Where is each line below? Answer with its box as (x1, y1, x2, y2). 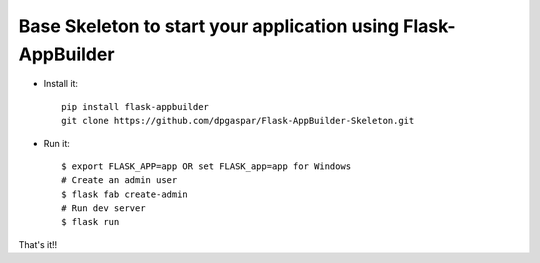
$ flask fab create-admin (61, 188, 189, 200)
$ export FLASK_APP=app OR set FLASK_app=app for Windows (61, 160, 352, 172)
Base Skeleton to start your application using (18, 15, 400, 37)
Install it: (43, 78, 79, 90)
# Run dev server (61, 203, 146, 214)
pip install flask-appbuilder (61, 101, 210, 112)
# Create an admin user (61, 175, 178, 186)
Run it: (43, 137, 70, 149)
